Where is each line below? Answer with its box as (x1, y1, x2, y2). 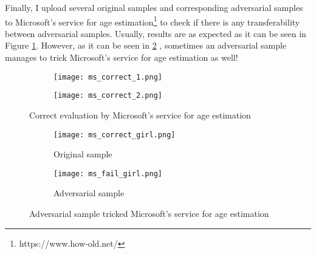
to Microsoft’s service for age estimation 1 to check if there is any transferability (5, 13, 300, 28)
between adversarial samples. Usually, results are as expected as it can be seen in (5, 27, 306, 39)
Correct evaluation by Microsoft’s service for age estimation (29, 108, 251, 121)
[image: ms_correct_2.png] (53, 91, 162, 100)
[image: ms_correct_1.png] (53, 72, 162, 81)
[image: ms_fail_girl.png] (53, 169, 162, 178)
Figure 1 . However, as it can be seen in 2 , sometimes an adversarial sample (5, 39, 287, 52)
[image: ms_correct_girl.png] (53, 130, 176, 139)
